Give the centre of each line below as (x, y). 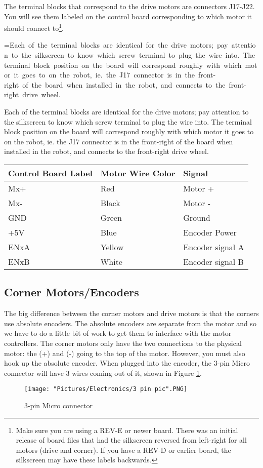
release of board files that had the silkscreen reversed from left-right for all (131, 440)
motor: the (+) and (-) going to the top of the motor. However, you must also (125, 353)
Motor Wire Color (138, 173)
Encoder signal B (213, 261)
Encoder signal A (214, 247)
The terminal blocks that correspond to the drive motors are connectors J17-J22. (129, 6)
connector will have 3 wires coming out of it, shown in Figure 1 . (103, 373)
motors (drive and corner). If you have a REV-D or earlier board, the (123, 450)
